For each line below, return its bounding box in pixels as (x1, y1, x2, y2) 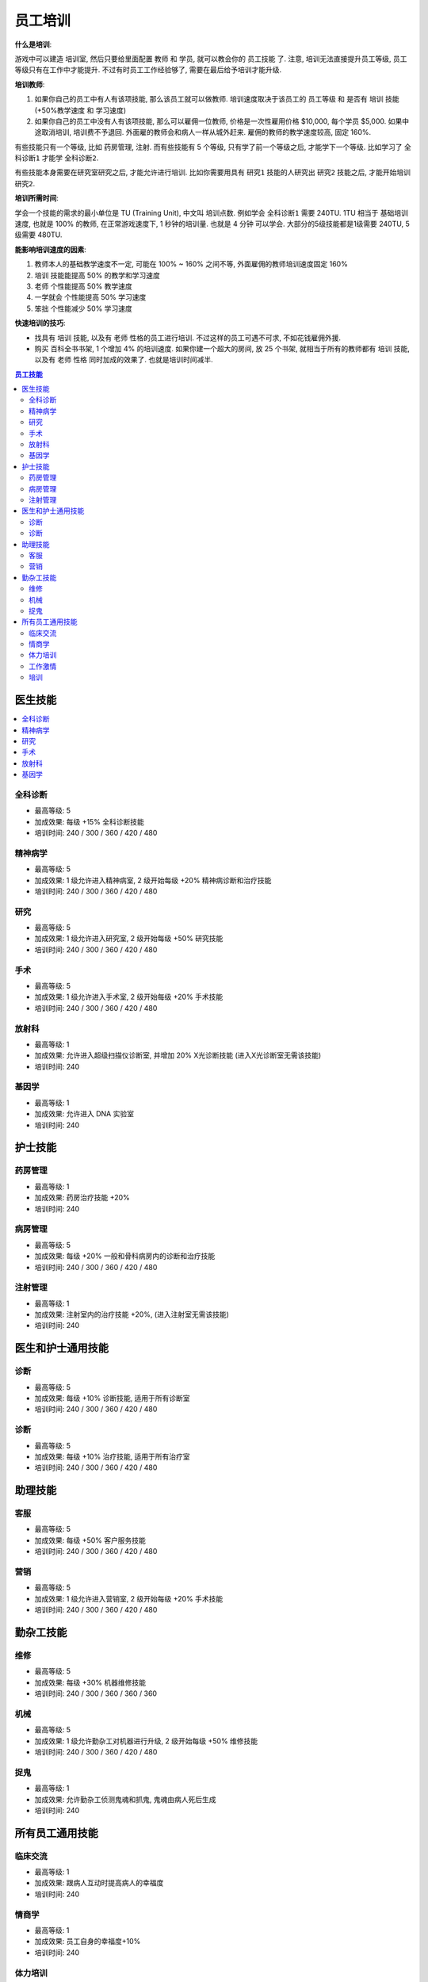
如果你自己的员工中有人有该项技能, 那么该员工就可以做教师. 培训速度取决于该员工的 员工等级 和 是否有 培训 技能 (34, 94, 399, 104)
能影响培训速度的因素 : (14, 244, 87, 254)
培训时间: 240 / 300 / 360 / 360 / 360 (34, 1689, 158, 1698)
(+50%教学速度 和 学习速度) (34, 105, 127, 115)
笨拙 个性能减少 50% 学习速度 (34, 304, 132, 313)
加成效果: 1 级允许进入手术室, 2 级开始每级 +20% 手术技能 (34, 992, 224, 1002)
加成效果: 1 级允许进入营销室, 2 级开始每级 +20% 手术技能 (34, 1594, 224, 1603)
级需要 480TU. (14, 230, 63, 239)
